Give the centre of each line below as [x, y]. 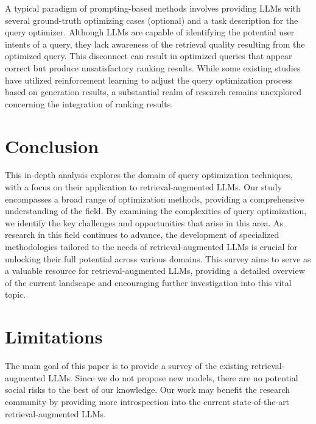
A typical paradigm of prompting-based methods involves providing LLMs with [153, 8]
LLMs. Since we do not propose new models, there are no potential [173, 377]
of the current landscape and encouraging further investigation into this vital [148, 282]
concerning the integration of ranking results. [89, 103]
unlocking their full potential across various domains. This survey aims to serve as [158, 258]
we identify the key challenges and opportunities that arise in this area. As [144, 222]
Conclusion [52, 146]
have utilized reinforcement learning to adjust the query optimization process [149, 80]
